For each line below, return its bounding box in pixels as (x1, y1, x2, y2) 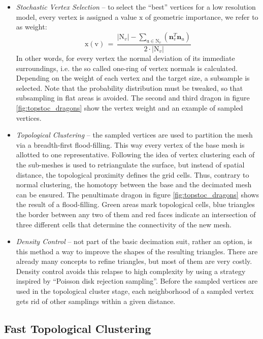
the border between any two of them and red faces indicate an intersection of (16, 209, 256, 219)
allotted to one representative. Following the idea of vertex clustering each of (16, 149, 255, 160)
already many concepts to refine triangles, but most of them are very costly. (16, 256, 252, 266)
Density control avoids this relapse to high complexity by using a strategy (16, 265, 246, 276)
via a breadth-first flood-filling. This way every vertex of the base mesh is (16, 139, 245, 150)
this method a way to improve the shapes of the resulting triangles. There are (16, 246, 258, 256)
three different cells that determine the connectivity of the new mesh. (16, 219, 232, 229)
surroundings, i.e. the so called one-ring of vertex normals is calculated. (16, 62, 238, 73)
